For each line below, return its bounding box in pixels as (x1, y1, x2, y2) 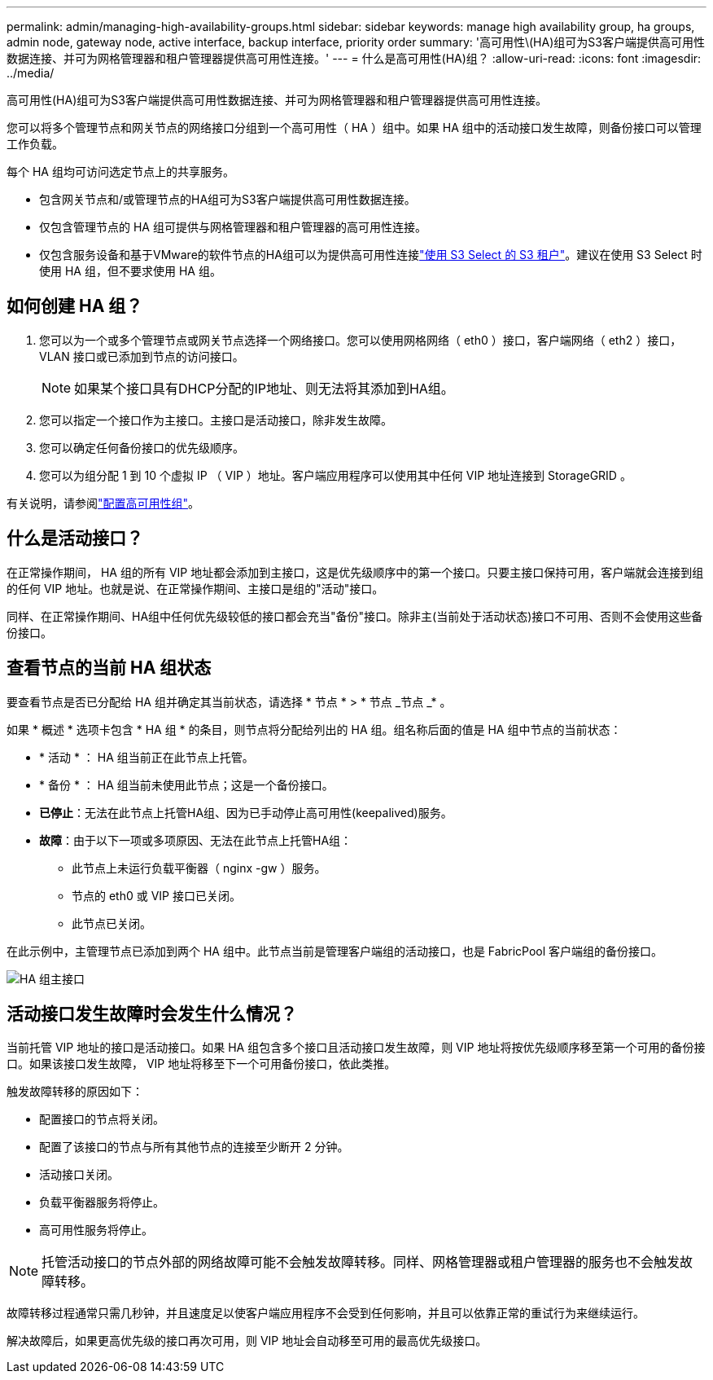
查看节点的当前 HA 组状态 (7, 657, 212, 679)
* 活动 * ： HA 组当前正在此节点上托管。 (39, 749, 254, 764)
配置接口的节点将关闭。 (39, 1112, 164, 1127)
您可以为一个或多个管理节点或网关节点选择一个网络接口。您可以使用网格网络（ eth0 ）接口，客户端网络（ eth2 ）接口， (39, 332, 682, 347)
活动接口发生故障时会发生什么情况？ (7, 1003, 297, 1024)
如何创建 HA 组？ (7, 296, 143, 317)
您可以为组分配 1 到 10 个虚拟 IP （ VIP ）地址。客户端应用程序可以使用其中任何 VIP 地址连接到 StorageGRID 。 (39, 468, 632, 482)
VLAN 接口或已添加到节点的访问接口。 (39, 349, 244, 363)
